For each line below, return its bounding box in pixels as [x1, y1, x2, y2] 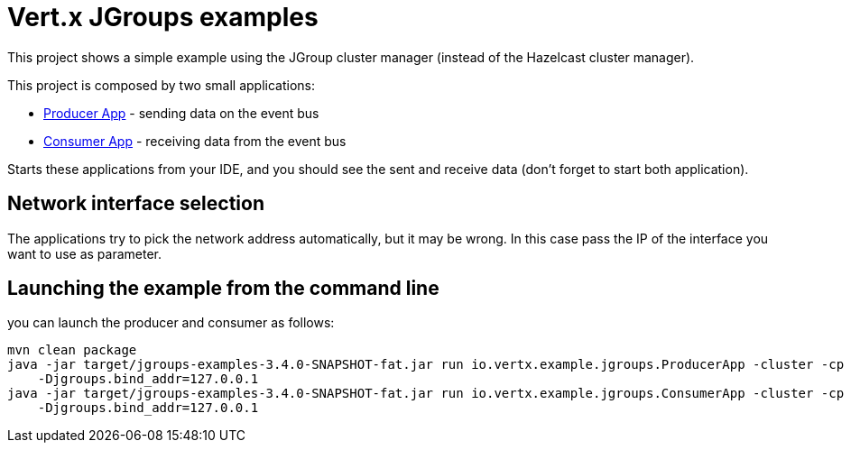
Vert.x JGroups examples [7, 2, 319, 32]
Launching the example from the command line [7, 277, 439, 300]
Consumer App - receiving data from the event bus [43, 133, 347, 149]
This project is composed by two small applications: [7, 77, 316, 93]
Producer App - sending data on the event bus [43, 105, 319, 121]
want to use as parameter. [7, 245, 162, 262]
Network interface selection [7, 192, 264, 216]
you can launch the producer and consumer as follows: [7, 315, 335, 331]
